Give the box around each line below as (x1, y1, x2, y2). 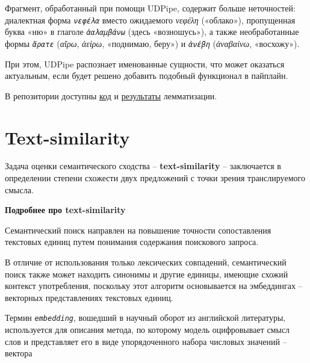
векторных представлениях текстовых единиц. (5, 291, 173, 303)
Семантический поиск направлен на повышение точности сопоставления (5, 223, 271, 236)
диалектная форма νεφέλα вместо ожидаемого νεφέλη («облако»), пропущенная (5, 13, 296, 26)
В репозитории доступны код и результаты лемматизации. (5, 89, 217, 102)
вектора (5, 347, 33, 359)
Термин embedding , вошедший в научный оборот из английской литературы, (5, 311, 286, 324)
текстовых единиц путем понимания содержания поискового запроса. (5, 235, 259, 248)
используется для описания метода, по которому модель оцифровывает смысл (5, 323, 290, 336)
